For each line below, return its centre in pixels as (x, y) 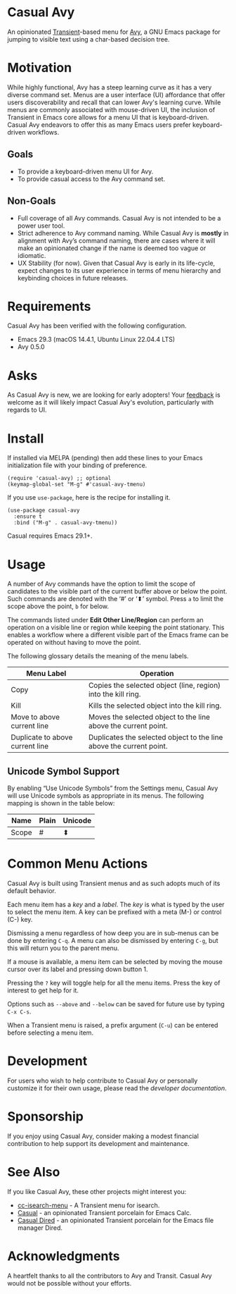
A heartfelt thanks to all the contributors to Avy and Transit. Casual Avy (110, 1276)
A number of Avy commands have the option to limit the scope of (101, 584)
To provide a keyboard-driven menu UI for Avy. (85, 171)
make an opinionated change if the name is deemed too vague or (112, 248)
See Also (34, 1172)
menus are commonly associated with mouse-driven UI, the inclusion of (111, 109)
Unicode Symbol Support (64, 771)
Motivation (40, 68)
